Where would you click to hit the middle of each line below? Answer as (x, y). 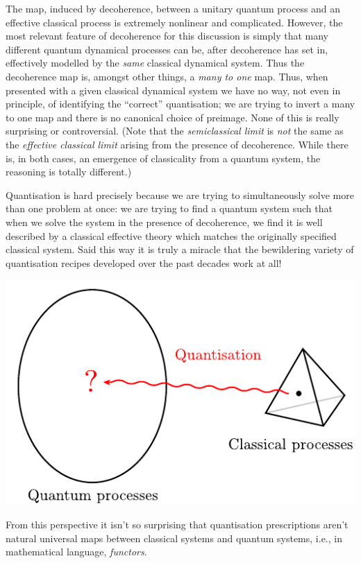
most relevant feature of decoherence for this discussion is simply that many (167, 36)
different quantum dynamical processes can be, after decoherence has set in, (167, 49)
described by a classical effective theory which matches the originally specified (171, 235)
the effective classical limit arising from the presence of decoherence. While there (177, 144)
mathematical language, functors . (76, 552)
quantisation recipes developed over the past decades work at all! (144, 262)
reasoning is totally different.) (69, 172)
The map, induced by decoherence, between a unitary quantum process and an (173, 8)
